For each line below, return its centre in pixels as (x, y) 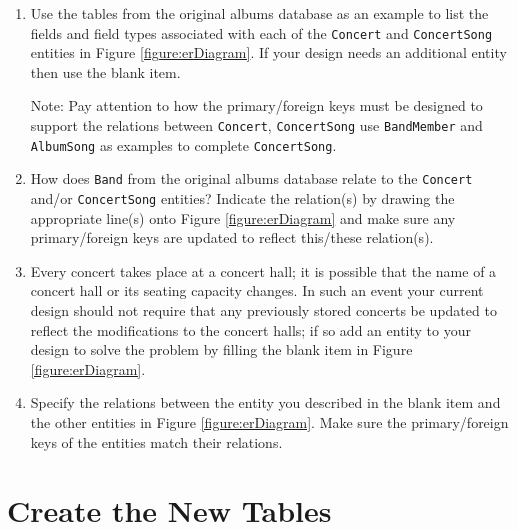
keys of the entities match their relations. (156, 441)
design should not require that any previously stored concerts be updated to (263, 310)
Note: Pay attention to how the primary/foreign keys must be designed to (256, 105)
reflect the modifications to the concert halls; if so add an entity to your (250, 329)
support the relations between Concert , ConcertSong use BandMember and (256, 125)
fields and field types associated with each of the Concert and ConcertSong (261, 32)
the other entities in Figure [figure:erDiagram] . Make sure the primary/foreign (269, 422)
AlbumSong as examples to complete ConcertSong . (183, 144)
